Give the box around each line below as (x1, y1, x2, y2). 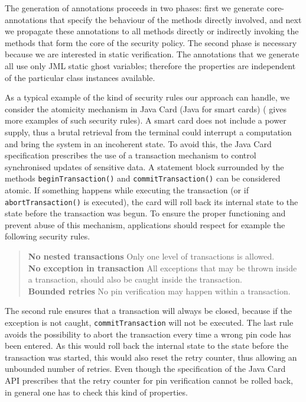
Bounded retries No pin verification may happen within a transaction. (28, 284, 291, 297)
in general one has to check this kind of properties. (5, 385, 188, 398)
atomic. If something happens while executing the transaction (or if (5, 183, 249, 196)
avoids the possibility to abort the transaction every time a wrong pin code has (5, 328, 291, 340)
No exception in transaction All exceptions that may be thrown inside (28, 261, 297, 274)
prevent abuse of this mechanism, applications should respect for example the (5, 218, 285, 231)
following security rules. (5, 230, 90, 242)
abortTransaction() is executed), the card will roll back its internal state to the (5, 195, 298, 208)
